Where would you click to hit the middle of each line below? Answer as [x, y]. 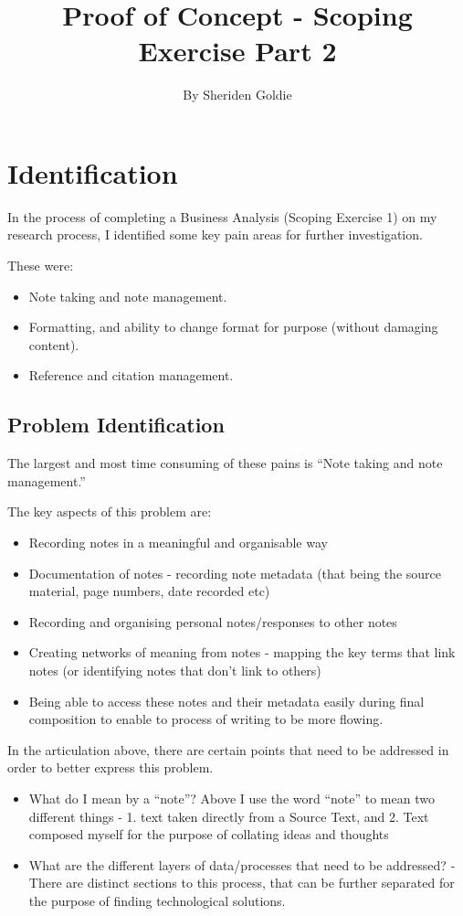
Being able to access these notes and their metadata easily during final [226, 701]
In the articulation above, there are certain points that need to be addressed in [228, 749]
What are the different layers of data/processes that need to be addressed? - [242, 864]
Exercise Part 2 [237, 51]
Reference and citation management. [131, 375]
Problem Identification [116, 425]
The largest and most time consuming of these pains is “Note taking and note [225, 463]
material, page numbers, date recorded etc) [149, 591]
